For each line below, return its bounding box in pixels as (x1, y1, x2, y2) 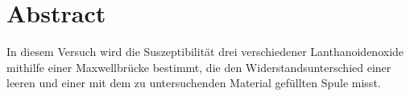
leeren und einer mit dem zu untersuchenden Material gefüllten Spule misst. (6, 74, 381, 91)
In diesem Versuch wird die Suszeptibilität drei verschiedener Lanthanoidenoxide (6, 43, 404, 60)
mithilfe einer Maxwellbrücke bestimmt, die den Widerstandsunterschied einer (6, 58, 391, 75)
